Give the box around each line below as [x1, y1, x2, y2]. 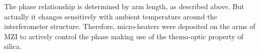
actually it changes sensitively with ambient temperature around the [4, 11, 217, 21]
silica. [4, 41, 22, 51]
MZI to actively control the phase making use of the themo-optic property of [4, 31, 244, 41]
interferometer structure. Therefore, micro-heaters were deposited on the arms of [4, 21, 255, 32]
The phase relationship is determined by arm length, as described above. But [4, 1, 245, 11]
